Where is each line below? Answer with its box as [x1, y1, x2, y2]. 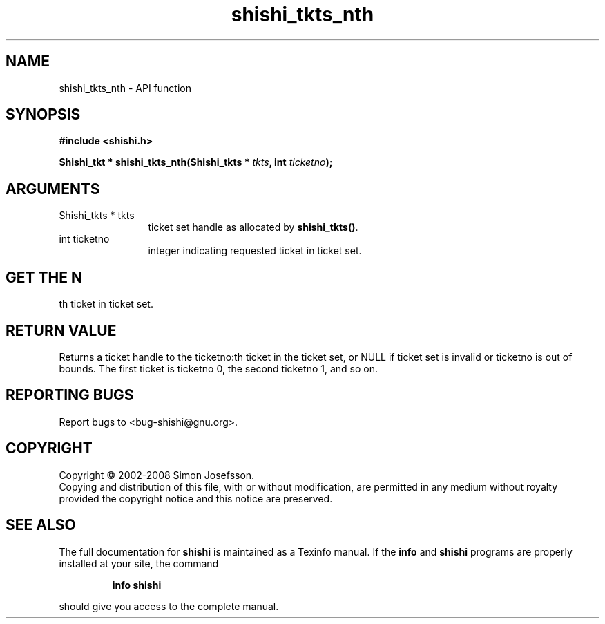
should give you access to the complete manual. [59, 600, 279, 612]
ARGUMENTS [6, 180, 100, 198]
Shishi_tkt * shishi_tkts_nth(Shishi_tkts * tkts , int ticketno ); [59, 156, 333, 169]
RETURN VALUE [6, 321, 117, 339]
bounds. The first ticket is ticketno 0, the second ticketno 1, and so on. [59, 362, 378, 375]
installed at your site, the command [59, 557, 219, 569]
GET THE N [6, 268, 82, 286]
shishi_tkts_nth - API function [59, 82, 191, 94]
